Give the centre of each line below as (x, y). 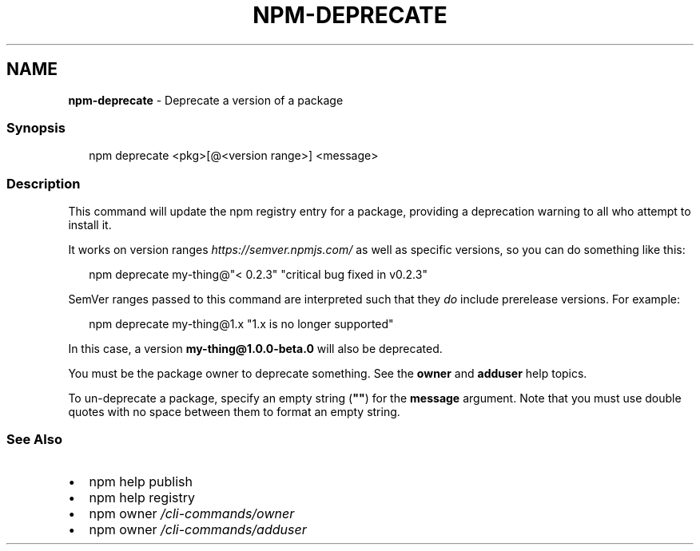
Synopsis (36, 127)
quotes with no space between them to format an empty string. (234, 412)
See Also (34, 440)
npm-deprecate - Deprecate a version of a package (206, 100)
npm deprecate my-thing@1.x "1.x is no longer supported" (241, 324)
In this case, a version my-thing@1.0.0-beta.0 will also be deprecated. (255, 349)
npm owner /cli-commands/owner (192, 513)
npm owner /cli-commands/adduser (198, 529)
